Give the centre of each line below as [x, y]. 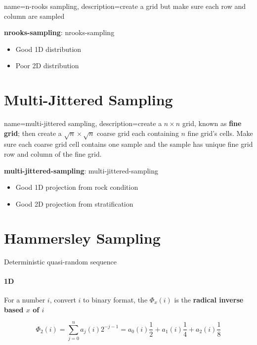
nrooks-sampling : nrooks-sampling [59, 32]
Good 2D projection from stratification [74, 203]
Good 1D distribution [48, 49]
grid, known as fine [212, 123]
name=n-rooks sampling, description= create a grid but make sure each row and [125, 6]
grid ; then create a [33, 133]
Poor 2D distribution [47, 65]
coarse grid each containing [138, 133]
